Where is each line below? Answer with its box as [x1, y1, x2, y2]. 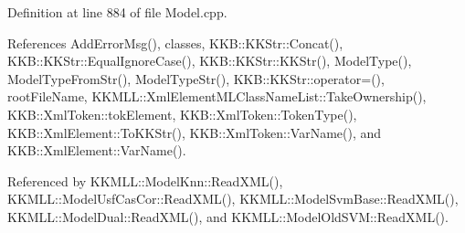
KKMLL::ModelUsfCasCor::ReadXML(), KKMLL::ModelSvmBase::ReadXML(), [7, 189, 459, 208]
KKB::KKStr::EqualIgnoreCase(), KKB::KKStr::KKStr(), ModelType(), [7, 51, 412, 70]
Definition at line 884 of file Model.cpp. [7, 3, 227, 21]
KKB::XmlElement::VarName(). [7, 141, 186, 160]
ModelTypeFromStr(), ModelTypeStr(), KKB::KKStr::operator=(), [7, 69, 385, 88]
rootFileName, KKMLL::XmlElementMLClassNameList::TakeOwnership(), [7, 87, 427, 106]
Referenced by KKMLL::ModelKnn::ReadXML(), [7, 171, 283, 190]
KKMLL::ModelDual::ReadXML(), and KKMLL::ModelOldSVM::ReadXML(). [7, 207, 449, 226]
